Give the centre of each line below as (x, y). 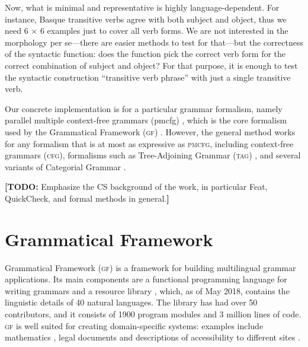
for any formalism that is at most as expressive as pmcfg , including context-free (149, 143)
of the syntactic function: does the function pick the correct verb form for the (145, 54)
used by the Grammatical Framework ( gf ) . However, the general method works (150, 131)
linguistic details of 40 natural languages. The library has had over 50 (131, 302)
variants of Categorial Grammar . (65, 166)
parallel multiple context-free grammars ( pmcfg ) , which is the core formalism (146, 120)
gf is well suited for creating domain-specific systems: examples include (134, 325)
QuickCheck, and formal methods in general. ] (87, 198)
